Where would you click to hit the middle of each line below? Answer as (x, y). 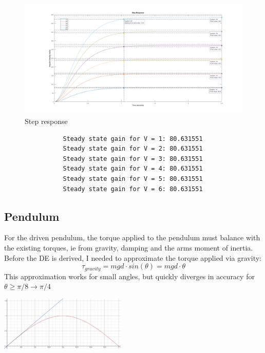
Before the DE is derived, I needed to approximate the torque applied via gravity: (133, 257)
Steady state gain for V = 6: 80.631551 (133, 189)
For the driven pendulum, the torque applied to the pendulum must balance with (132, 237)
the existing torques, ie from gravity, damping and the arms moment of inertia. (129, 248)
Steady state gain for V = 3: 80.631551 (133, 159)
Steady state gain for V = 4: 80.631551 (133, 169)
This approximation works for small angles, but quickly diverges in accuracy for (129, 276)
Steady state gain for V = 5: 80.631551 (133, 179)
